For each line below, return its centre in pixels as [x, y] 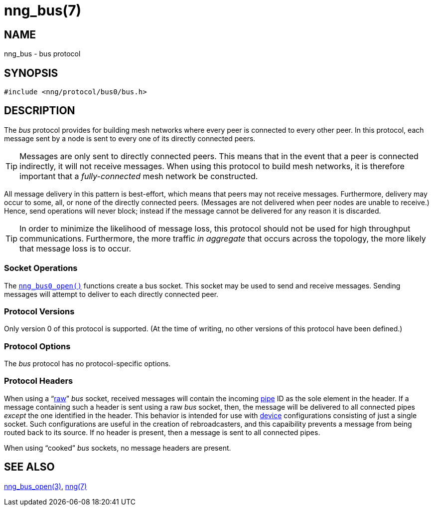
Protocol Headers [39, 381]
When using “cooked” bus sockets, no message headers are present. [118, 448]
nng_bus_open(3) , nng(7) [46, 486]
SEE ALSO [29, 467]
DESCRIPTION [40, 111]
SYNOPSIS [31, 73]
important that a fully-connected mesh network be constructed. [139, 176]
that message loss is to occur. [75, 248]
